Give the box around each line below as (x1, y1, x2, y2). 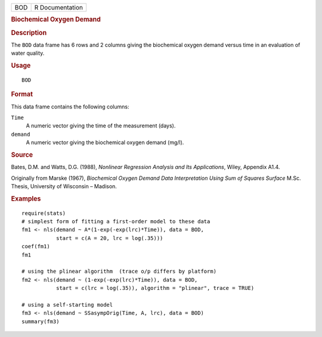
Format (11, 90, 33, 98)
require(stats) (21, 210, 66, 217)
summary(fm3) (21, 318, 60, 324)
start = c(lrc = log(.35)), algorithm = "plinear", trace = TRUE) (55, 285, 255, 292)
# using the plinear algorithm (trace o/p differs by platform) (21, 268, 217, 275)
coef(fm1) (21, 243, 50, 250)
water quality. (11, 49, 45, 57)
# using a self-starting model (21, 301, 113, 308)
